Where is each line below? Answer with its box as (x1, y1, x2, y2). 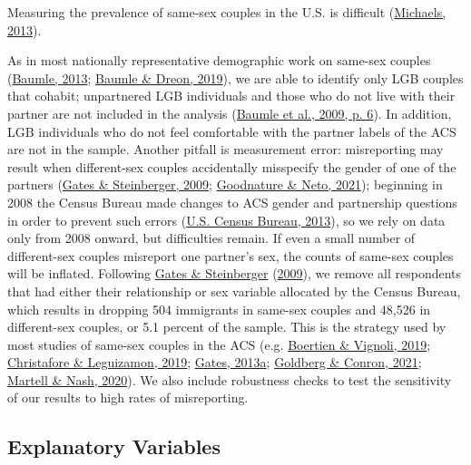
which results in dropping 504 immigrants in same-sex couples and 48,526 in (7, 299, 431, 318)
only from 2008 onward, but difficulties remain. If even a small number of (7, 228, 416, 247)
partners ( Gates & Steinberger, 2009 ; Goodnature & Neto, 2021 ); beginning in (7, 175, 443, 194)
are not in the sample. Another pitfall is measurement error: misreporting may (7, 140, 444, 159)
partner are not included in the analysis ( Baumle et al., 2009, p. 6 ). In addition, (7, 103, 452, 122)
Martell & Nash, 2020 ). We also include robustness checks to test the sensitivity (7, 370, 452, 389)
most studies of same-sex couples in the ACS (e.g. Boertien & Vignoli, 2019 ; (7, 334, 431, 354)
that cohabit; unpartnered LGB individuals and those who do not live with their (7, 86, 456, 105)
